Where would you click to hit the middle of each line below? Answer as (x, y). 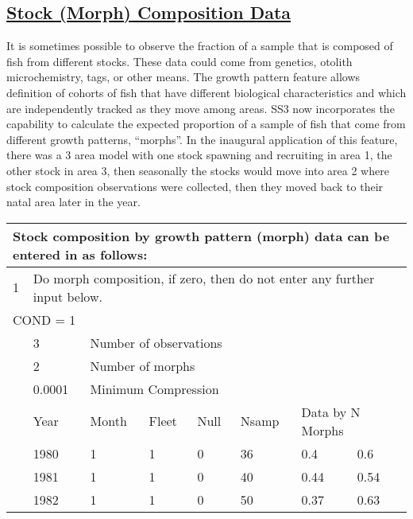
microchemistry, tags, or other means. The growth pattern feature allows (183, 77)
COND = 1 (44, 319)
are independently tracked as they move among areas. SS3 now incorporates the (201, 108)
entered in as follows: (80, 254)
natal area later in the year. (73, 202)
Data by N (331, 412)
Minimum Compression (154, 388)
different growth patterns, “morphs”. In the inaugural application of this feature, (202, 139)
